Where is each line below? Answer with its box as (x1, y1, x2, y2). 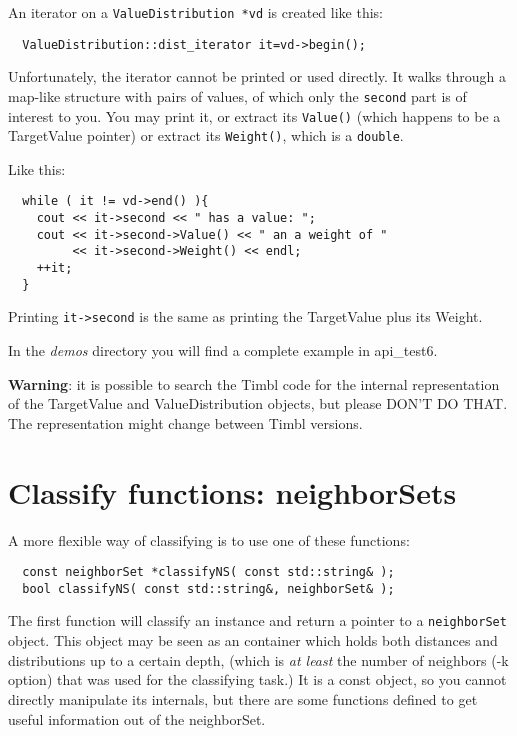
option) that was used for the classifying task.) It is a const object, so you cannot (8, 669, 507, 690)
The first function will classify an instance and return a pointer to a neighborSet (8, 610, 507, 631)
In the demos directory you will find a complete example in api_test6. (8, 340, 438, 361)
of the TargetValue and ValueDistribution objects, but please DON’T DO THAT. (8, 393, 508, 414)
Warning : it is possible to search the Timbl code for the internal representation (8, 373, 500, 394)
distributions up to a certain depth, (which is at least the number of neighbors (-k (8, 649, 509, 670)
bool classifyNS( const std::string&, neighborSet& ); (22, 581, 395, 596)
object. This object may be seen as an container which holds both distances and (8, 630, 498, 651)
